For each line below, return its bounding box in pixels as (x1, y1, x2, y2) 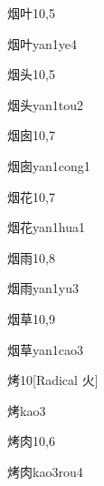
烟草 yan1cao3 (7, 339, 83, 359)
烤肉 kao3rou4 (7, 461, 83, 481)
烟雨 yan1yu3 (7, 278, 79, 298)
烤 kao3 (7, 400, 46, 420)
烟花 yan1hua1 (7, 218, 85, 237)
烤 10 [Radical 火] (7, 370, 99, 390)
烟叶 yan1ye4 (7, 34, 77, 53)
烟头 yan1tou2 (7, 95, 84, 114)
